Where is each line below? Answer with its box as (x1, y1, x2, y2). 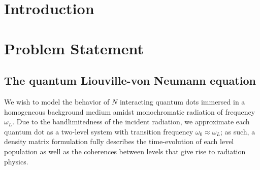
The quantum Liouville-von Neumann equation (4, 73, 256, 88)
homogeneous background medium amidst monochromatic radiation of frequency (4, 106, 255, 117)
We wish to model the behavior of (4, 96, 110, 107)
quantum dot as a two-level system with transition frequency (4, 126, 193, 137)
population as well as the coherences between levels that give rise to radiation (4, 146, 246, 156)
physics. (4, 156, 28, 166)
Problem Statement (4, 38, 144, 58)
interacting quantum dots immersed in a (119, 96, 245, 107)
